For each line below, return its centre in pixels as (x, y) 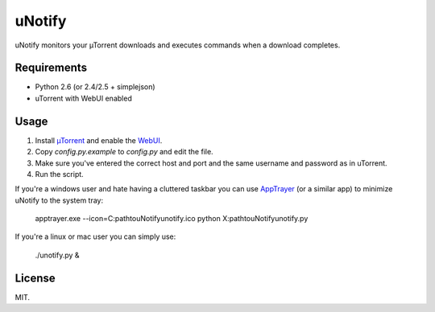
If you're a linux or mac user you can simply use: (95, 236)
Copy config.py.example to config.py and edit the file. (124, 152)
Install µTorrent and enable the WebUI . (99, 140)
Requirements (51, 68)
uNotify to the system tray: (59, 200)
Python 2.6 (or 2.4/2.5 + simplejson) (95, 87)
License (35, 278)
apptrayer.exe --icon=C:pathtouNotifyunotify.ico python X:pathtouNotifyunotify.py (172, 219)
